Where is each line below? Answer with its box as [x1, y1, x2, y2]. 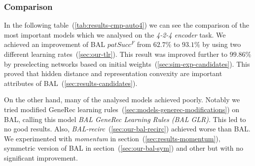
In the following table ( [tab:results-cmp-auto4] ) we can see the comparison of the [4, 20, 249, 30]
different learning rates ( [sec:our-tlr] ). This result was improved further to [4, 49, 228, 59]
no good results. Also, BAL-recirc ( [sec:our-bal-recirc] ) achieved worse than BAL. [4, 124, 251, 134]
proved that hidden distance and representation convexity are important [4, 68, 222, 79]
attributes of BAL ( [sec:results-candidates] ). [4, 78, 138, 88]
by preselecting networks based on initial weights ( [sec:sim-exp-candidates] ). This [4, 58, 250, 69]
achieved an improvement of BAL [4, 39, 105, 49]
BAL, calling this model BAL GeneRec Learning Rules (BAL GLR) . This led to [4, 114, 246, 124]
